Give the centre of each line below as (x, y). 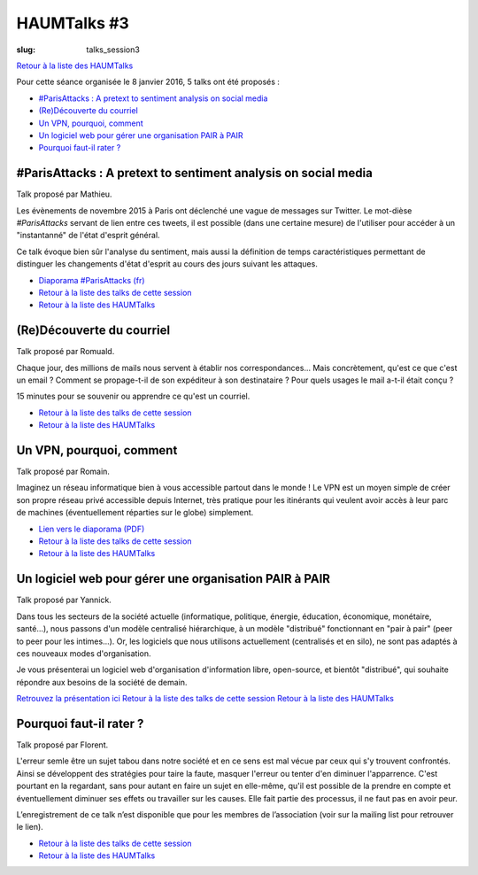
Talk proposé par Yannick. (64, 600)
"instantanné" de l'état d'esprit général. (88, 236)
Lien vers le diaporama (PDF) (92, 529)
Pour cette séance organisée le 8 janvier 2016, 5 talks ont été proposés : (148, 82)
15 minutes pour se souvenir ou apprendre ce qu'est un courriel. (133, 396)
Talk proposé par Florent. (62, 745)
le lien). (30, 827)
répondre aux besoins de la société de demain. (102, 682)
